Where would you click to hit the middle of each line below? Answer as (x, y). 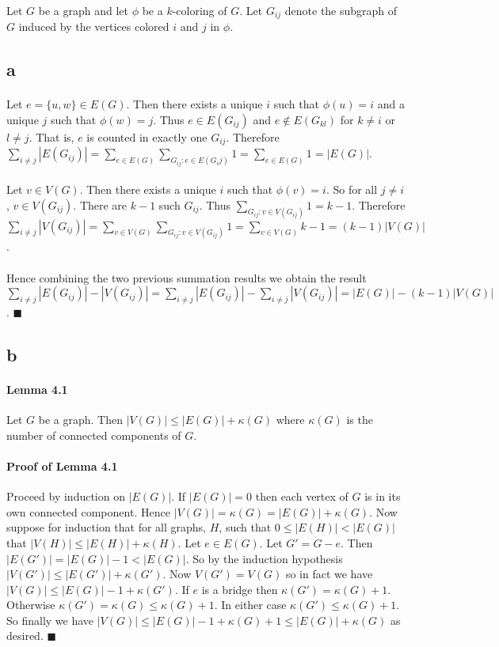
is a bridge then (240, 589)
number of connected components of (94, 435)
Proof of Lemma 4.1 (62, 465)
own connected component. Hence (88, 511)
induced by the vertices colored (94, 26)
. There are (100, 204)
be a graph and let (83, 10)
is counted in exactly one (147, 136)
